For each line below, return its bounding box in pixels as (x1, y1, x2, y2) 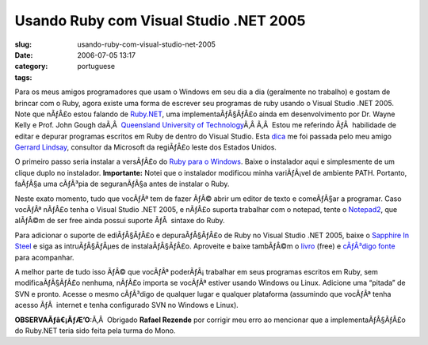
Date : (14, 50, 33, 59)
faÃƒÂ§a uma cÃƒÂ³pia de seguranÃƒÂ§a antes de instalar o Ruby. (14, 179, 230, 189)
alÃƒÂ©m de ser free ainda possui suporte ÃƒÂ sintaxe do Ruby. (14, 216, 225, 226)
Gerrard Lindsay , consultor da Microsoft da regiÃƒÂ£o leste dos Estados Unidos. (14, 142, 277, 152)
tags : (14, 72, 32, 82)
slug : (14, 40, 32, 49)
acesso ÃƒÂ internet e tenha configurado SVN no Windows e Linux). (14, 301, 239, 310)
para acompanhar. (14, 252, 75, 262)
